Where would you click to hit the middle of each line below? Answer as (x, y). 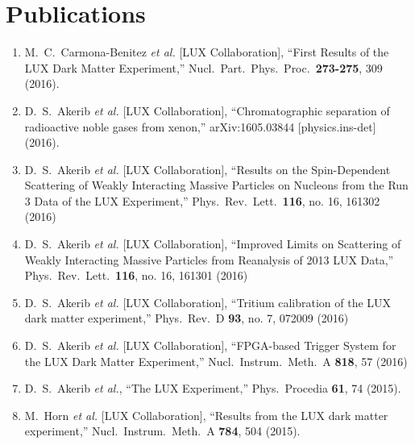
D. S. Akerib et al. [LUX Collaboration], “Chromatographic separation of (207, 110)
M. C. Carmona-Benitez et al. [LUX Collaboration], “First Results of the (207, 52)
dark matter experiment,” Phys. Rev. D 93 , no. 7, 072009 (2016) (187, 318)
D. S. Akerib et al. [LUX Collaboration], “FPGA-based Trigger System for (210, 345)
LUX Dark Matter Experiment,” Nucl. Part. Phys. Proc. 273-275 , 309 (203, 67)
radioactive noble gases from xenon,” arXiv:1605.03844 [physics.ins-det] (200, 126)
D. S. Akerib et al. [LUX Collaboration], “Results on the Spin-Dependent (207, 169)
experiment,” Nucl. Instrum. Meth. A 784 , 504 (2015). (162, 431)
